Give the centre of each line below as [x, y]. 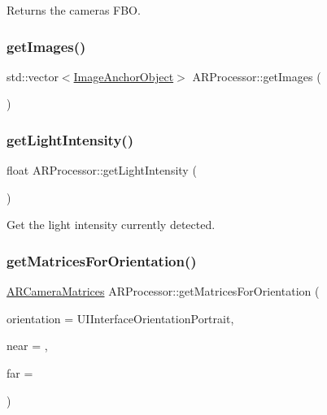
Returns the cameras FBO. [74, 10]
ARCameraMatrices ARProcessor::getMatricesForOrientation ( [163, 291]
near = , [27, 346]
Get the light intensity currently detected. [111, 225]
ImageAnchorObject [124, 76]
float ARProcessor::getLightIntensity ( [102, 170]
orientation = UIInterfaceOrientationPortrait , [120, 318]
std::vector [33, 76]
